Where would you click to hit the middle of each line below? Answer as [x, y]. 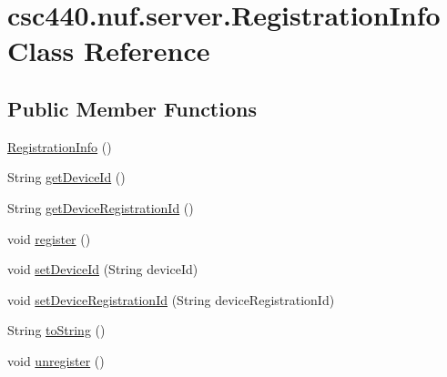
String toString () [56, 330]
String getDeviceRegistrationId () [101, 207]
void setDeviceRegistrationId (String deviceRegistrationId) [171, 299]
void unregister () [56, 360]
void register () [49, 238]
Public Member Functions [132, 108]
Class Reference [109, 51]
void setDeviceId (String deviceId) [103, 269]
